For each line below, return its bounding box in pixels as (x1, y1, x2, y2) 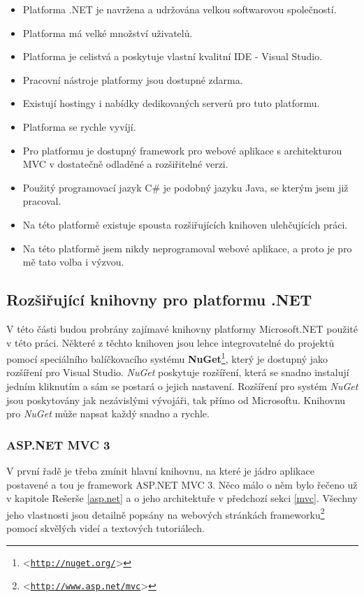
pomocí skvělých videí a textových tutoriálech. (6, 520, 205, 535)
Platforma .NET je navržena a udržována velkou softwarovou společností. (22, 2, 337, 16)
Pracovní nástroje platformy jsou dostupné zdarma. (22, 72, 243, 87)
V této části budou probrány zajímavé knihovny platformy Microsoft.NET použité (6, 321, 358, 336)
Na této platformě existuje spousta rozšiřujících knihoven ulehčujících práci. (22, 217, 348, 231)
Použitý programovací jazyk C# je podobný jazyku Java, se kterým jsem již (22, 180, 349, 194)
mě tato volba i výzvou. (22, 254, 124, 269)
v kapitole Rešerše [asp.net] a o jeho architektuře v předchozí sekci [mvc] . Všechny (6, 491, 358, 505)
